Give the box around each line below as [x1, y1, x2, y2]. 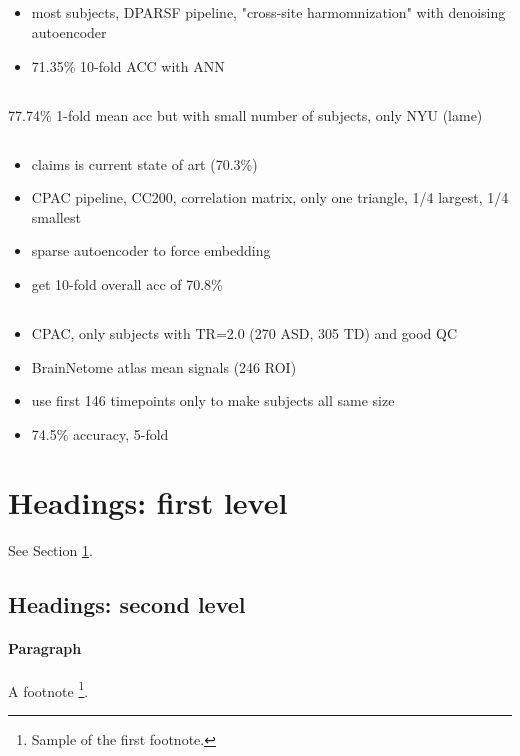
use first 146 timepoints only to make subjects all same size [31, 390, 395, 411]
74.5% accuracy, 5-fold [31, 423, 169, 444]
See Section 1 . [8, 540, 93, 561]
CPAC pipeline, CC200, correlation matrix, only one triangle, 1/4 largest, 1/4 [31, 187, 509, 208]
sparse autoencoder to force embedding [31, 240, 271, 261]
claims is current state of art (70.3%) [31, 153, 258, 174]
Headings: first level [8, 482, 288, 523]
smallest [31, 206, 81, 227]
